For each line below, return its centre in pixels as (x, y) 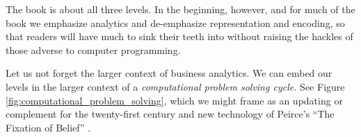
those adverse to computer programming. (93, 49)
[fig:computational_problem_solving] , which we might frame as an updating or (174, 100)
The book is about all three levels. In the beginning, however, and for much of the (180, 9)
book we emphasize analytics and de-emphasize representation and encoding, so (175, 22)
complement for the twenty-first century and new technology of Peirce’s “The (170, 114)
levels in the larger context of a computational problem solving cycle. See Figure (175, 86)
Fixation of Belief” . (48, 127)
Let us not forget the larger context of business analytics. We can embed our (169, 73)
